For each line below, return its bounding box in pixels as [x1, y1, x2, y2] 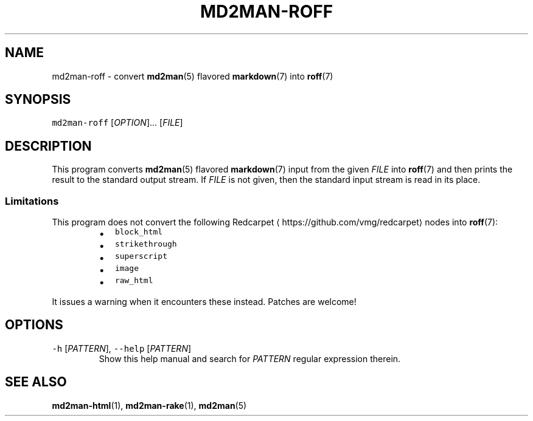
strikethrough [114, 239, 177, 249]
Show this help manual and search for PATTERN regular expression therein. [99, 353, 401, 364]
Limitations [5, 194, 59, 207]
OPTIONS [5, 317, 63, 333]
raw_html [114, 276, 153, 286]
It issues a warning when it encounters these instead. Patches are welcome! [52, 296, 357, 307]
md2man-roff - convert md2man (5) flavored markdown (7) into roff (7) [52, 70, 333, 81]
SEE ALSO [5, 374, 67, 390]
